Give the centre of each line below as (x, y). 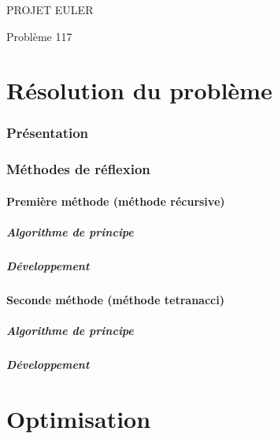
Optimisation (79, 418)
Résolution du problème (139, 90)
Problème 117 (39, 36)
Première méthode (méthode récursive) (116, 201)
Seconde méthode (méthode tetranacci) (115, 299)
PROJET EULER (50, 9)
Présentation (48, 133)
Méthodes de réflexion (78, 169)
